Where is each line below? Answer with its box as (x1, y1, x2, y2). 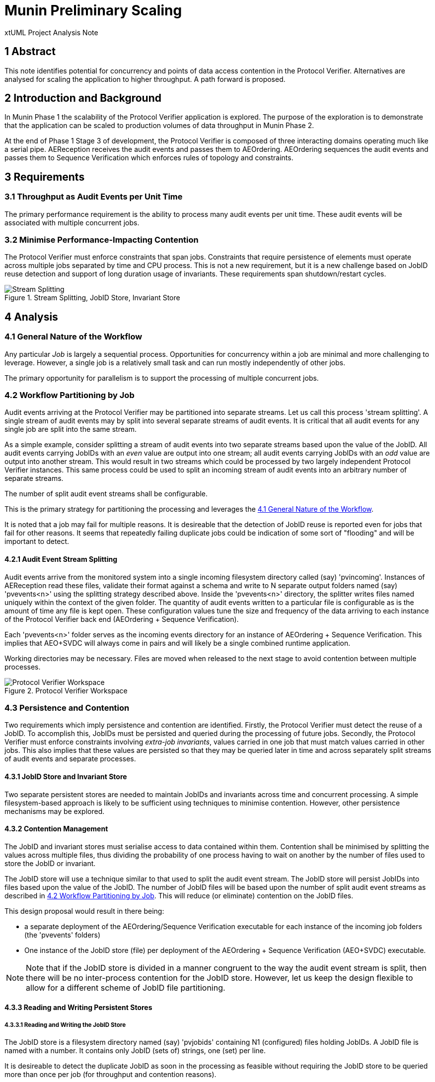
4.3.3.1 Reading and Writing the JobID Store (4, 1021, 126, 1028)
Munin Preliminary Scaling (4, 2, 182, 19)
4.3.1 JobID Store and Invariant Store (4, 772, 127, 781)
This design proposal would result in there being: (4, 906, 164, 915)
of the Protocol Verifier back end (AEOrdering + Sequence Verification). (4, 614, 239, 623)
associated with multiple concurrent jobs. (4, 218, 140, 227)
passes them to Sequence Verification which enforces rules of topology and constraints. (4, 153, 293, 162)
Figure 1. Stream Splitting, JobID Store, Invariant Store (4, 293, 180, 302)
